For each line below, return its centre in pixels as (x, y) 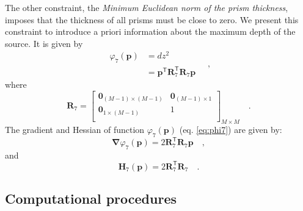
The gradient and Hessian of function (75, 129)
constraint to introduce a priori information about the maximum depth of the (150, 31)
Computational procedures (91, 198)
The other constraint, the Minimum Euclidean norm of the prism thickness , (147, 7)
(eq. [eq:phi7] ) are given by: (231, 129)
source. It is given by (44, 43)
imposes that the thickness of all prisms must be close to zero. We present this (152, 19)
